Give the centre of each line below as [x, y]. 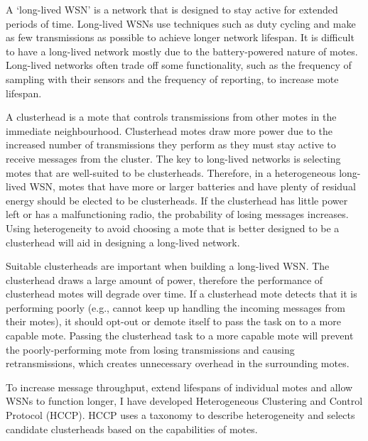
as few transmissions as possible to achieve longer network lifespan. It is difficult [180, 37]
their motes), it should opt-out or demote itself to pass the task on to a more [173, 321]
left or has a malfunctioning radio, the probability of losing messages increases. [177, 214]
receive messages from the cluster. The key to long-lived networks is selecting [173, 158]
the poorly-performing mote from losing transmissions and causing [150, 349]
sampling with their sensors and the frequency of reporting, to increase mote [172, 78]
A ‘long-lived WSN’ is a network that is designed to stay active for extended [172, 9]
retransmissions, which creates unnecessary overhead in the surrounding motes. [178, 363]
